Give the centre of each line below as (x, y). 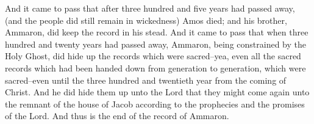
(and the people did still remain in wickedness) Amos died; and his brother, (146, 20)
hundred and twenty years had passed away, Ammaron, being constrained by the (155, 44)
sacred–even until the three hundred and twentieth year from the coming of (146, 80)
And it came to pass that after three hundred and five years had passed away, (150, 8)
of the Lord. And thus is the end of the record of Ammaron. (117, 116)
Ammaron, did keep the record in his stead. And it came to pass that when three (157, 32)
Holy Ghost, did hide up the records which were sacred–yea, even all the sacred (153, 56)
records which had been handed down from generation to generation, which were (155, 67)
